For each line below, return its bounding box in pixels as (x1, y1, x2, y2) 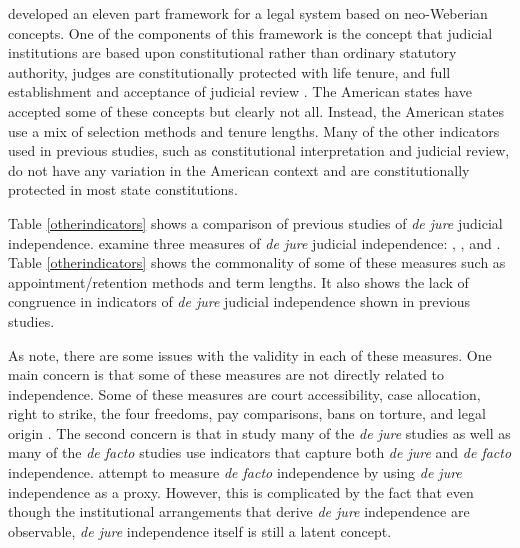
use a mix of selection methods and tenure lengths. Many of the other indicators (8, 120, 500, 141)
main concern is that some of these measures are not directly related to (8, 364, 445, 385)
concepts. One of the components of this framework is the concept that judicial (8, 22, 493, 43)
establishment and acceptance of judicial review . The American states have (8, 81, 472, 102)
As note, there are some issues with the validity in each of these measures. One (8, 344, 492, 365)
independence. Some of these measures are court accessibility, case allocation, (8, 383, 481, 404)
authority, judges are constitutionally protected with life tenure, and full (8, 61, 451, 82)
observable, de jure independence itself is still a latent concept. (8, 520, 392, 541)
